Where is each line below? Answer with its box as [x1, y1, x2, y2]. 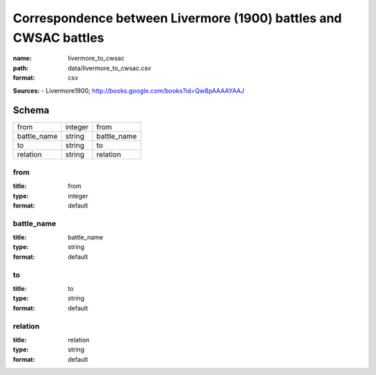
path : [13, 63, 29, 72]
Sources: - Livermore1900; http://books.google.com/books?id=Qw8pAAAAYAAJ [13, 86, 245, 95]
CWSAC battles [13, 30, 104, 45]
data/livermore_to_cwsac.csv [68, 63, 152, 72]
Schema [13, 104, 50, 116]
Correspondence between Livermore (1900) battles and [13, 10, 343, 26]
